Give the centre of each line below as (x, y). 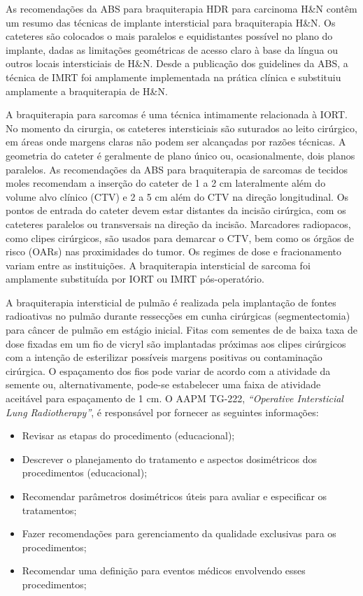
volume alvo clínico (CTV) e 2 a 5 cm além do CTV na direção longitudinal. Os (177, 196)
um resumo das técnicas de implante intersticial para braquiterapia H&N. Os (171, 22)
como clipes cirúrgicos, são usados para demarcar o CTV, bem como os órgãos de (180, 237)
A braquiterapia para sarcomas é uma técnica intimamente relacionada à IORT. (177, 114)
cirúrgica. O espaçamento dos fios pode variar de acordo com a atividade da (168, 370)
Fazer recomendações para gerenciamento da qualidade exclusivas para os (179, 533)
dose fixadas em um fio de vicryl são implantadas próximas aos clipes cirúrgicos (176, 343)
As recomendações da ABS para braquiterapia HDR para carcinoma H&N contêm (181, 8)
